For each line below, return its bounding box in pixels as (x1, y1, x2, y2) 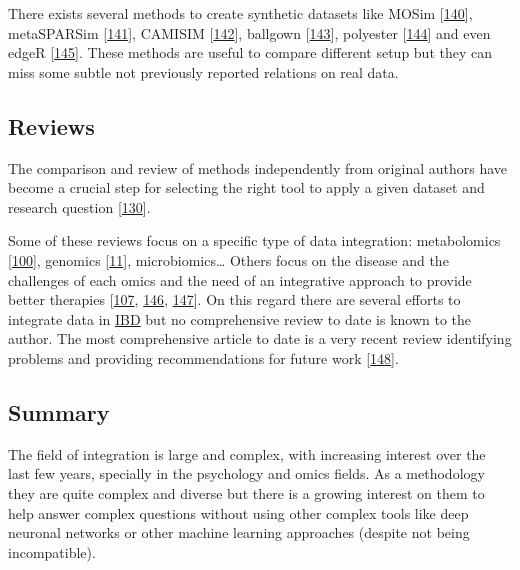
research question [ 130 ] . (8, 196, 151, 217)
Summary (8, 396, 110, 427)
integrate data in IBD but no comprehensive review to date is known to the (8, 308, 472, 329)
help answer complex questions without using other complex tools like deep (8, 502, 469, 523)
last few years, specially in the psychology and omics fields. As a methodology (8, 463, 485, 484)
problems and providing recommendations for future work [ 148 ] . (8, 347, 399, 368)
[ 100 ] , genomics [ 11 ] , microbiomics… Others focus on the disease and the (8, 249, 449, 270)
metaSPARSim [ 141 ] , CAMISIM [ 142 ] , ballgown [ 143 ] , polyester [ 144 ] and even (8, 22, 491, 43)
